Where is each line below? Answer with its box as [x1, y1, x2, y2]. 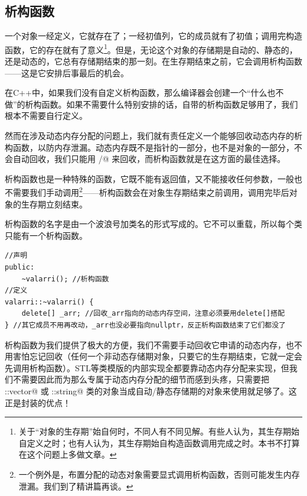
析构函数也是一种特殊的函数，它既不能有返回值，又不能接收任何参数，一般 [5, 172, 294, 184]
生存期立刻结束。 [21, 197, 87, 210]
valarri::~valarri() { [5, 297, 94, 306]
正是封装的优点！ [5, 396, 71, 409]
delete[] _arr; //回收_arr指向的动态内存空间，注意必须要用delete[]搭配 [21, 309, 285, 318]
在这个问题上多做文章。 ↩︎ [18, 448, 117, 461]
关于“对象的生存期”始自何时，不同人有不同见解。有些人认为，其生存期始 [18, 425, 300, 437]
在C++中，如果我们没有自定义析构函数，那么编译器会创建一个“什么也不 [5, 86, 284, 99]
